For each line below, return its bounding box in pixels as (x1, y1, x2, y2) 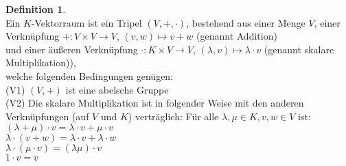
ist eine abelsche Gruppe (65, 82, 169, 96)
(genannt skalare (264, 42, 334, 56)
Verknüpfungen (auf (5, 109, 89, 123)
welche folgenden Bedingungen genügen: (5, 68, 174, 83)
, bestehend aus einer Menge (186, 15, 305, 29)
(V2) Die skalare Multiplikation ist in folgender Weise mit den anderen (5, 96, 304, 110)
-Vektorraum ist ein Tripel (31, 15, 142, 29)
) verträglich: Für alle (128, 109, 219, 123)
